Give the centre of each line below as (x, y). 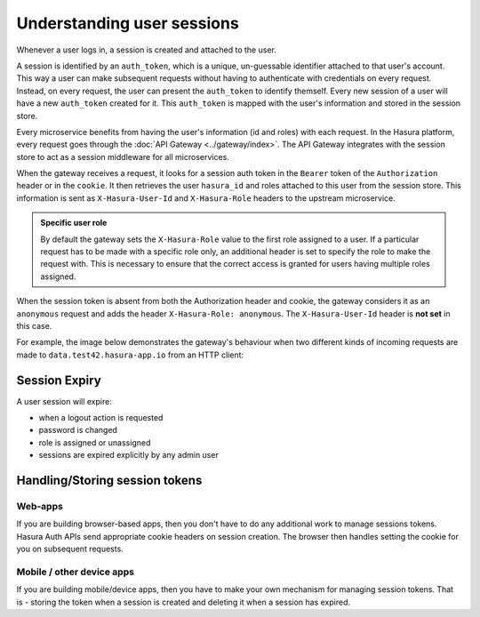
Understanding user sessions (128, 23)
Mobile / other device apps (76, 572)
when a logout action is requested (101, 418)
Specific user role (74, 223)
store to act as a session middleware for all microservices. (123, 156)
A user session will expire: (64, 401)
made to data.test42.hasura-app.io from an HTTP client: (130, 355)
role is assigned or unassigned (95, 442)
